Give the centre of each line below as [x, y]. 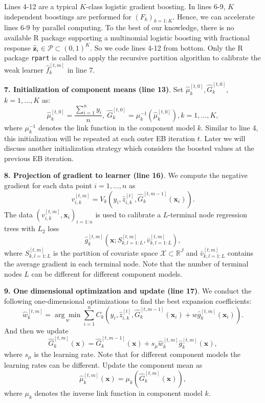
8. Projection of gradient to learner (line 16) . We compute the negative [126, 175]
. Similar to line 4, [230, 127]
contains [240, 252]
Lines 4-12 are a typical [41, 6]
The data [18, 214]
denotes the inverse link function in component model [118, 393]
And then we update [36, 330]
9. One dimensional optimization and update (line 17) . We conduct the [128, 291]
